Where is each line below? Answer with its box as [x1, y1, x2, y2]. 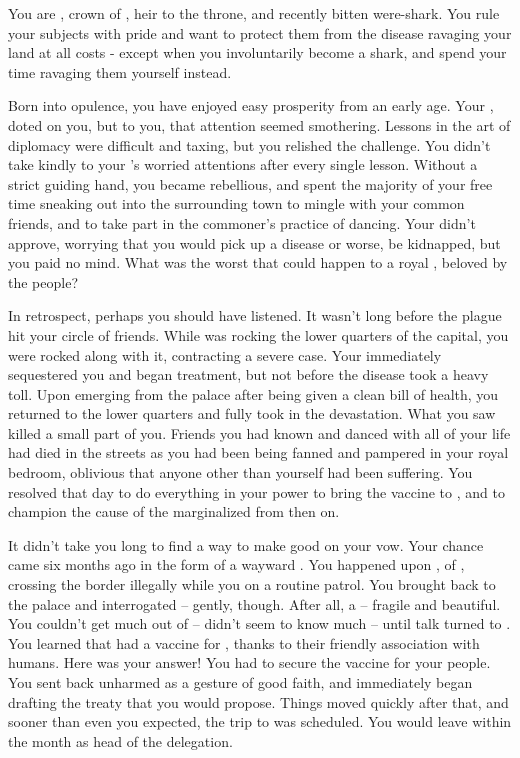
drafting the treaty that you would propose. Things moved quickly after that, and [8, 691, 509, 712]
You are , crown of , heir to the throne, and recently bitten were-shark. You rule [8, 3, 500, 23]
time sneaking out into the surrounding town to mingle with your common [8, 193, 465, 214]
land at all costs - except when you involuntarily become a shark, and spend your [8, 42, 507, 63]
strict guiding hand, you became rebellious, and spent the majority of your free [8, 173, 493, 194]
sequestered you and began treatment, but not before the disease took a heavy [8, 364, 489, 385]
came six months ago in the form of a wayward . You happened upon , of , [8, 554, 465, 575]
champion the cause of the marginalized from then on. [8, 501, 340, 522]
